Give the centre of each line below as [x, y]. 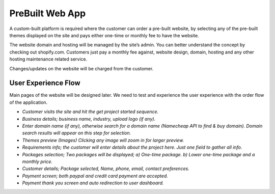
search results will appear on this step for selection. [77, 133]
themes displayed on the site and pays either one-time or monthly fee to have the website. [104, 35]
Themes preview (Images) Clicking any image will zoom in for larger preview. [103, 140]
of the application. [29, 102]
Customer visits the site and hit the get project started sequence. [90, 112]
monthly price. [37, 161]
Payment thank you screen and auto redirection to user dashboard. [93, 183]
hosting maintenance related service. [48, 59]
